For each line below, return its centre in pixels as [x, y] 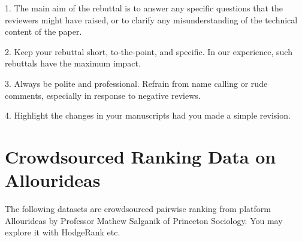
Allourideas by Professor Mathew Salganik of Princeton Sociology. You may [144, 220]
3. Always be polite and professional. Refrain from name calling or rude [136, 83]
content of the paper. [43, 31]
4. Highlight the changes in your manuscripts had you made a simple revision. [148, 115]
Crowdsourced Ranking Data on [141, 156]
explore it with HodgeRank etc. [63, 232]
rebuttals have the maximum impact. [73, 63]
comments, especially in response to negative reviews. [103, 95]
